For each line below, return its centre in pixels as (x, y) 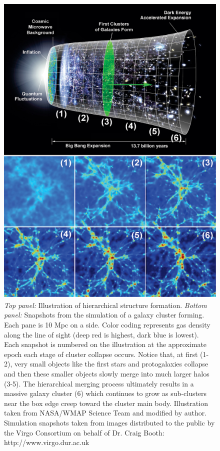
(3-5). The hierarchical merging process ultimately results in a (99, 383)
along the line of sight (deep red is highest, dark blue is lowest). (101, 334)
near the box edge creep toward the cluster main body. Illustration (106, 403)
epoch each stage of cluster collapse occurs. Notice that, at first (101, 354)
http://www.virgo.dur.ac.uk (47, 442)
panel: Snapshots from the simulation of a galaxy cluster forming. (104, 315)
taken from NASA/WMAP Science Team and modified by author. (105, 413)
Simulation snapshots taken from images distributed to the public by (109, 422)
